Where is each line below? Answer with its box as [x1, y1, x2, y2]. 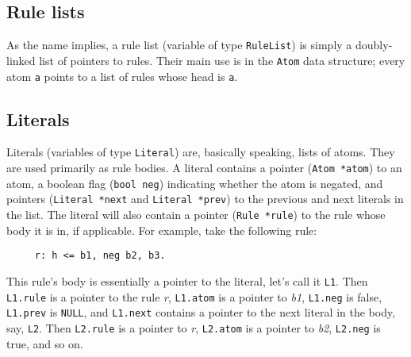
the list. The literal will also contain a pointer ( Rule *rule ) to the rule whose [6, 206, 386, 222]
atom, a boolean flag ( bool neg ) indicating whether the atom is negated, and [6, 175, 383, 191]
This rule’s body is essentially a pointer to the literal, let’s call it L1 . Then [6, 272, 368, 289]
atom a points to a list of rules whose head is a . [6, 67, 238, 84]
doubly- [355, 36, 393, 53]
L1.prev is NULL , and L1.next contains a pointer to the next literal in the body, [6, 304, 396, 321]
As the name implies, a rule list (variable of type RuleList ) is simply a [6, 36, 352, 53]
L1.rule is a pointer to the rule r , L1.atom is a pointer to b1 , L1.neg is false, [6, 288, 382, 305]
